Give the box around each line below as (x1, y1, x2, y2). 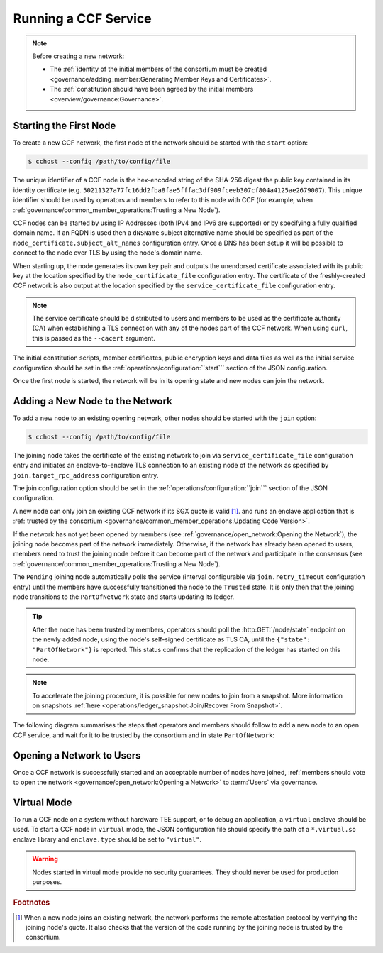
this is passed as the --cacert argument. (32, 334, 155, 342)
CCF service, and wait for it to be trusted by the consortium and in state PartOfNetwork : (13, 731, 275, 739)
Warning (32, 855, 58, 864)
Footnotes (13, 898, 50, 908)
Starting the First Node (13, 120, 116, 132)
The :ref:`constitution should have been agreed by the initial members (50, 85, 254, 94)
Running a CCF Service (13, 11, 152, 26)
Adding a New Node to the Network (13, 395, 173, 407)
